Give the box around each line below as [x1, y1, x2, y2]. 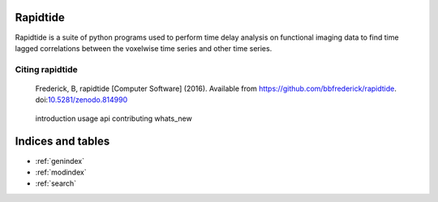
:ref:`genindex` [35, 156, 85, 165]
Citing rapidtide [15, 63, 79, 75]
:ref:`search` [35, 178, 77, 188]
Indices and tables [15, 135, 110, 148]
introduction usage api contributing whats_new [35, 114, 192, 123]
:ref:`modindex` [35, 167, 87, 177]
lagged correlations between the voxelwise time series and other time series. [15, 43, 273, 53]
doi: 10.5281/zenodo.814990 [35, 95, 128, 105]
